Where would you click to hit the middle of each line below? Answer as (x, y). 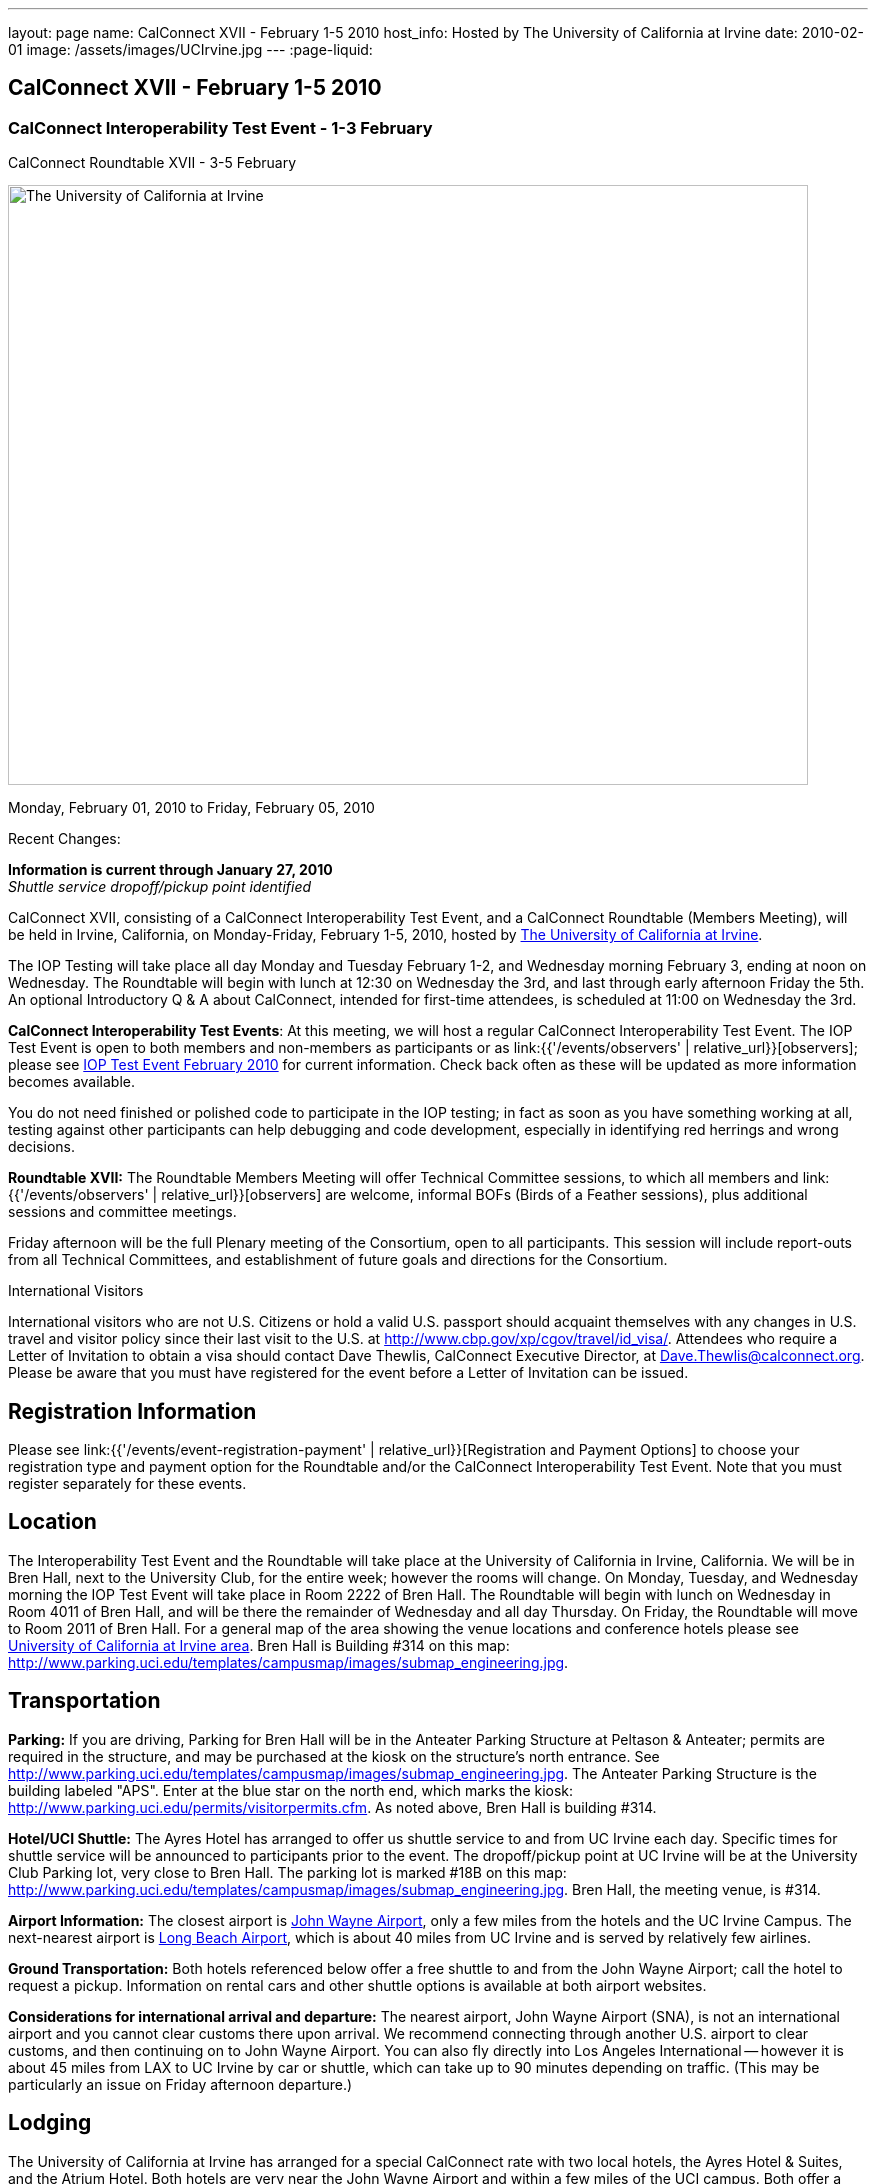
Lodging (50, 2123)
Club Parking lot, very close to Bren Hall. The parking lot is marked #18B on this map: (287, 1872)
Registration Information (132, 1411)
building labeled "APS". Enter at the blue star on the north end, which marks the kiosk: (291, 1790)
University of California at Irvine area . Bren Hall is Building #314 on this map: (259, 1645)
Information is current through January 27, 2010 (170, 870)
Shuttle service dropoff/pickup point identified (160, 887)
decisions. (41, 1147)
